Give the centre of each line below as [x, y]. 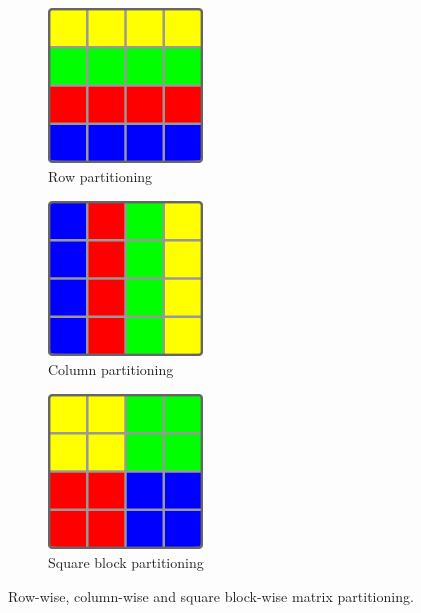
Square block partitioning [126, 562]
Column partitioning [111, 369]
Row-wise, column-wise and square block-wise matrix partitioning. [211, 595]
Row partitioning [100, 176]
